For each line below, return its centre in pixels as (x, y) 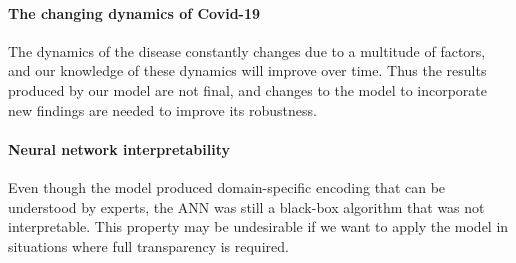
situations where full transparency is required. (148, 245)
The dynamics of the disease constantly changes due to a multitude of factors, (247, 50)
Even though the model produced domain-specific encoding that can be (227, 186)
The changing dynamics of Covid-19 (134, 12)
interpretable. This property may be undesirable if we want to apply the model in (258, 226)
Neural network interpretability (119, 148)
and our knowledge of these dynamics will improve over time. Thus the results (247, 70)
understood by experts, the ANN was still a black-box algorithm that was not (246, 206)
